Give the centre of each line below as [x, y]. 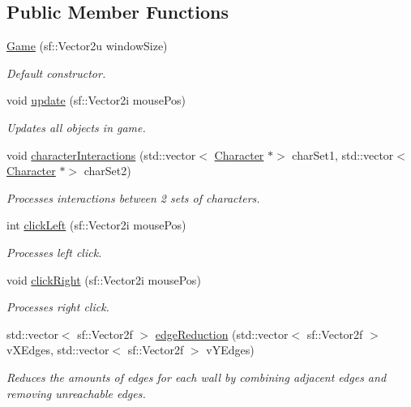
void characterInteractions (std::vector [101, 154]
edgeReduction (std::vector [222, 334]
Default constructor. [56, 73]
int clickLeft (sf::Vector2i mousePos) [96, 225]
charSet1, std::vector [343, 154]
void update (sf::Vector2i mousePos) [96, 100]
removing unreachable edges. [76, 393]
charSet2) [107, 171]
